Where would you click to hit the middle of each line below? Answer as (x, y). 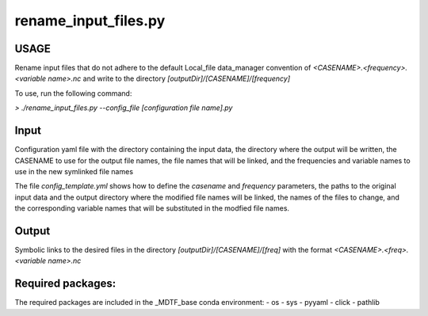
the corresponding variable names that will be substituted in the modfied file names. (152, 208)
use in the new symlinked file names (74, 171)
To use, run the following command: (73, 93)
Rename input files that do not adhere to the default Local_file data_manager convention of (163, 68)
